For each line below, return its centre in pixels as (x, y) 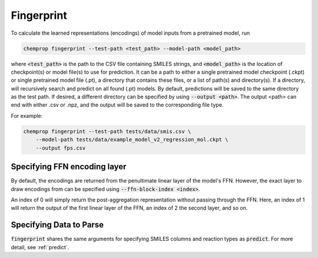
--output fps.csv (61, 148)
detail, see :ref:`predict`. (40, 247)
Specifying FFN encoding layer (69, 167)
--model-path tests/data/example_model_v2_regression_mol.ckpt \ (132, 140)
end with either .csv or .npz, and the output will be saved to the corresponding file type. (117, 105)
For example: (27, 115)
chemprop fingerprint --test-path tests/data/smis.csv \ (107, 131)
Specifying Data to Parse (57, 225)
